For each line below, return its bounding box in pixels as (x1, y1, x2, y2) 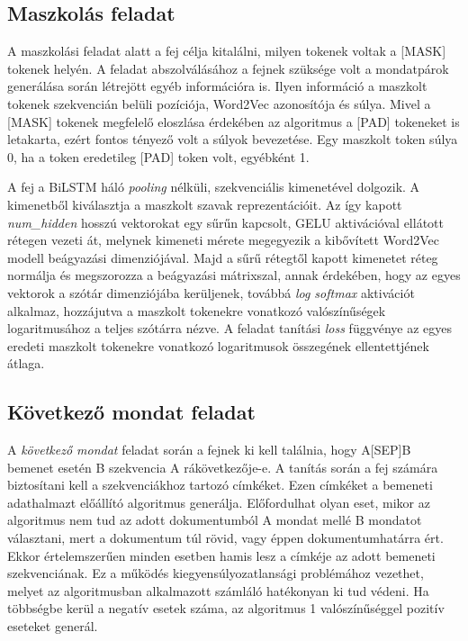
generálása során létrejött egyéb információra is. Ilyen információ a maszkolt (7, 77, 427, 95)
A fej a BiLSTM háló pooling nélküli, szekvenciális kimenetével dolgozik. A (7, 177, 420, 196)
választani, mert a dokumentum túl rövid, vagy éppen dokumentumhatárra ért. (7, 528, 444, 547)
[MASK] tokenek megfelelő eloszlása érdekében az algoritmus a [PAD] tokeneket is (7, 112, 460, 131)
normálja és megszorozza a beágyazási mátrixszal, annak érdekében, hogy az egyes (7, 266, 461, 284)
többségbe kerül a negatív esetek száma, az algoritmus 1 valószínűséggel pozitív (7, 599, 445, 618)
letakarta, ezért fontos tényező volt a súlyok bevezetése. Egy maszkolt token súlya (7, 130, 458, 149)
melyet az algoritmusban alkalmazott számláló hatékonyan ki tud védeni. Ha (7, 581, 429, 600)
